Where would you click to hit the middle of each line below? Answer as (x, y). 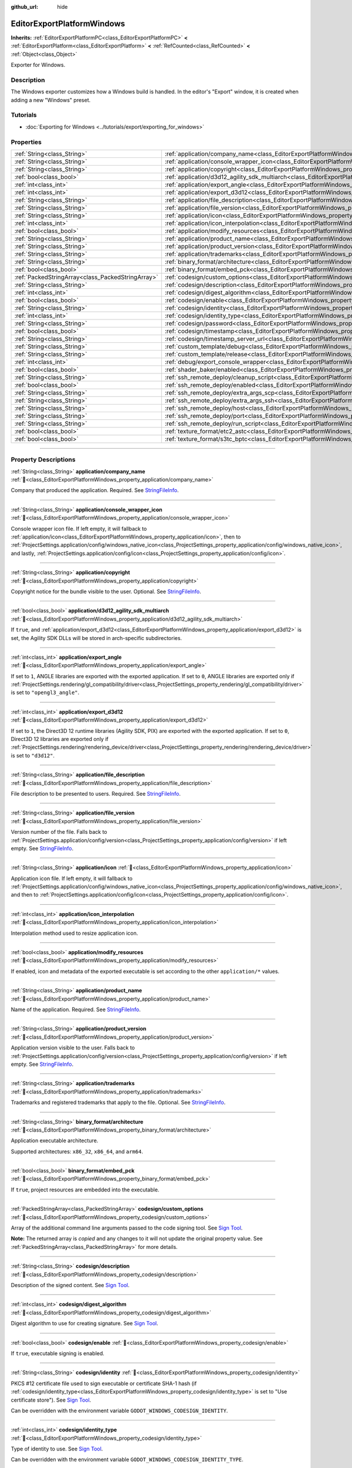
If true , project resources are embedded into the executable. (85, 1190)
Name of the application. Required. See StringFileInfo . (76, 1009)
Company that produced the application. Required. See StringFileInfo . (95, 490)
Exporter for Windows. (38, 65)
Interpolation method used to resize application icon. (75, 933)
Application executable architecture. (55, 1141)
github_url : (24, 7)
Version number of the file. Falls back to (59, 832)
